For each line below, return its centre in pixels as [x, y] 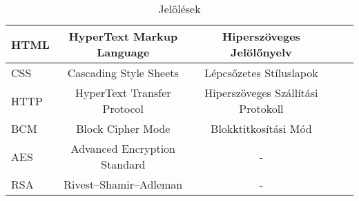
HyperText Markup [123, 36]
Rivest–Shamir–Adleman [123, 184]
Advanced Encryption [123, 148]
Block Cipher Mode [123, 128]
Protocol [123, 108]
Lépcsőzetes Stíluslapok [261, 73]
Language [123, 52]
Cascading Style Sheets [123, 73]
